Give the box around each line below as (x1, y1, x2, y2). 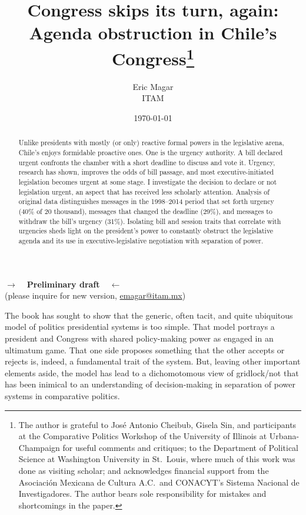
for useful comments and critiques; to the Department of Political (62, 441, 298, 453)
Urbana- (269, 430, 300, 442)
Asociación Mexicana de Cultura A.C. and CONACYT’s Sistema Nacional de (18, 476, 300, 488)
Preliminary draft (26, 277, 100, 290)
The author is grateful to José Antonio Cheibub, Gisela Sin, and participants (18, 418, 297, 430)
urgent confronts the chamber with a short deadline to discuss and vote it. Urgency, (18, 157, 275, 167)
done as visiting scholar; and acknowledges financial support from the (18, 464, 269, 476)
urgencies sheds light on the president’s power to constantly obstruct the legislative (18, 226, 274, 236)
